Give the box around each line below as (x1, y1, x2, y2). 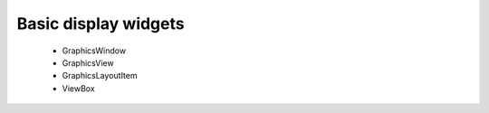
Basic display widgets (16, 14, 185, 33)
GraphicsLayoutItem (62, 71, 138, 81)
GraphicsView (62, 57, 114, 68)
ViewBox (62, 82, 95, 94)
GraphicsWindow (62, 45, 127, 56)
